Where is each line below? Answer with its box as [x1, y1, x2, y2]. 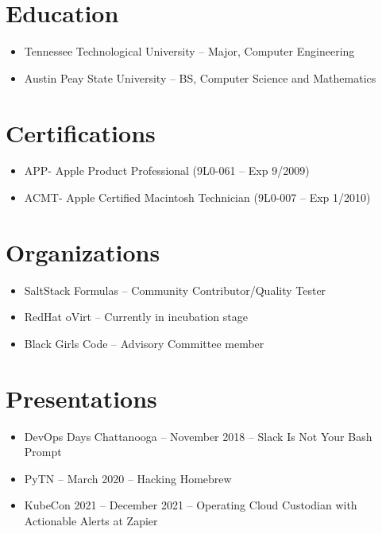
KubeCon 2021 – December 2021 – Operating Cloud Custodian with [24, 497, 357, 513]
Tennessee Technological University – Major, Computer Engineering [24, 43, 355, 60]
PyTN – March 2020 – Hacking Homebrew [24, 470, 232, 486]
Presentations [6, 381, 157, 414]
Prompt [24, 443, 62, 460]
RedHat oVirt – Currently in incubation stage [24, 308, 248, 325]
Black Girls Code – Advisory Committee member [24, 335, 264, 351]
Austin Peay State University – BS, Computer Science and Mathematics [24, 69, 376, 86]
